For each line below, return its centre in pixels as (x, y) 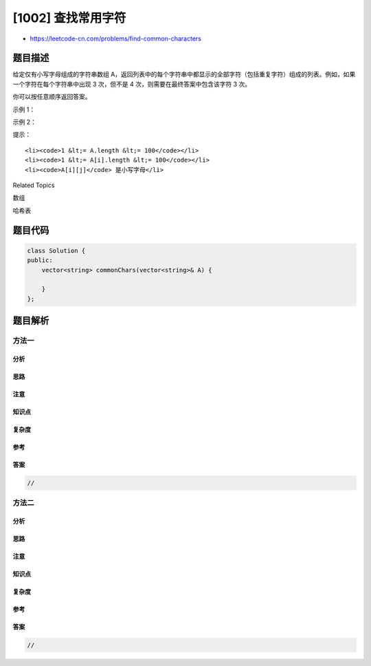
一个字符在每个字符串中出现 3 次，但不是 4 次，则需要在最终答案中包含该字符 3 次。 (132, 84)
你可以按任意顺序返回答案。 (52, 97)
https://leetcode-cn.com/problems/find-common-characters (116, 39)
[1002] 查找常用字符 (69, 18)
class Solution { (56, 250)
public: (40, 260)
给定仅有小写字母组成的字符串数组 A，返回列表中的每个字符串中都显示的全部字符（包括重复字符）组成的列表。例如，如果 (184, 74)
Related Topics (34, 185)
